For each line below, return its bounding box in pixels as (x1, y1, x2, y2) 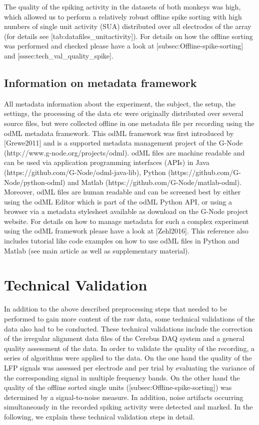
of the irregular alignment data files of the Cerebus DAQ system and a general (4, 333, 244, 343)
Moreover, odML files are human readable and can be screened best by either (4, 186, 241, 197)
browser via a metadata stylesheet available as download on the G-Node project (4, 206, 248, 216)
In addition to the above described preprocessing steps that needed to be (4, 303, 227, 314)
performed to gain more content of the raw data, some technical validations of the (4, 313, 255, 323)
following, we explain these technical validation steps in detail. (4, 411, 195, 421)
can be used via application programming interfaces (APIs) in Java (4, 157, 209, 167)
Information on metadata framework (4, 74, 197, 90)
